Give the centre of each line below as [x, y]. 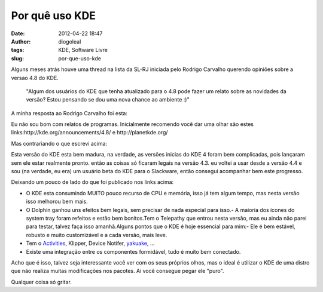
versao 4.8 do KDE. [35, 78]
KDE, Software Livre [83, 50]
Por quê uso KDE [53, 16]
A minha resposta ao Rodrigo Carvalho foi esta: [69, 113]
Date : [18, 33]
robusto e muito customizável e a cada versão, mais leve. [97, 235]
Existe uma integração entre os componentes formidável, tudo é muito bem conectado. [133, 251]
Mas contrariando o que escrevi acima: [59, 143]
